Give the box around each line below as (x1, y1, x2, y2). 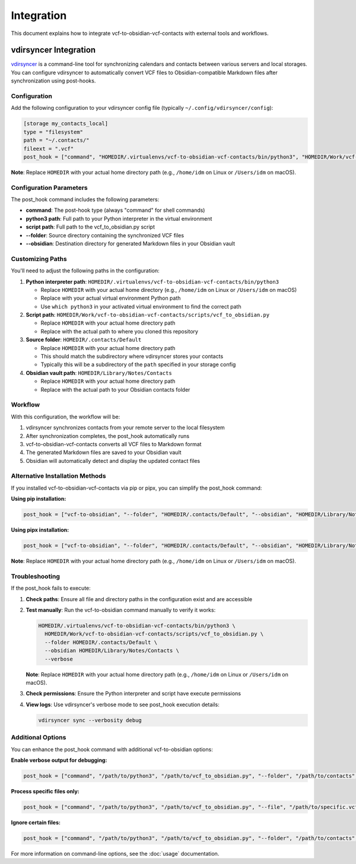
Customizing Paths (11, 255, 68, 263)
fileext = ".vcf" (23, 145, 74, 152)
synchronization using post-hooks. (11, 77, 96, 84)
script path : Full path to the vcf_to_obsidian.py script (26, 223, 155, 231)
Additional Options (11, 733, 66, 742)
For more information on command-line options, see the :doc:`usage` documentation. (11, 850, 220, 857)
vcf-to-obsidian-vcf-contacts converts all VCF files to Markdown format (26, 440, 202, 447)
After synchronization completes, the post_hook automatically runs (26, 432, 190, 439)
